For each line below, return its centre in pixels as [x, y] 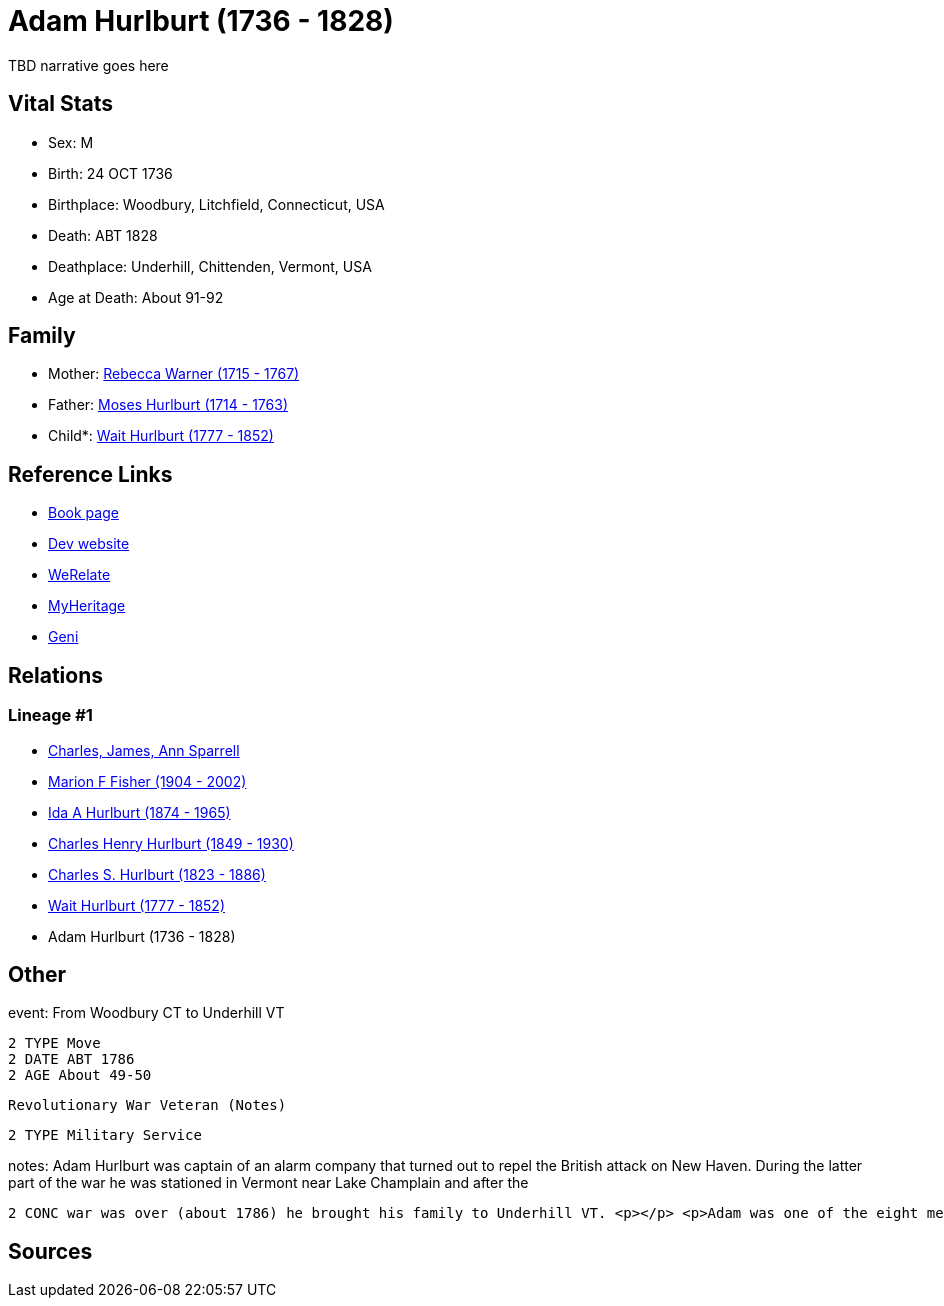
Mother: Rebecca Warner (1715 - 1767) [174, 374]
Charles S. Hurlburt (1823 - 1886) [157, 874]
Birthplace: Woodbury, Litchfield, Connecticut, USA [216, 204]
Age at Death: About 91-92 [136, 297]
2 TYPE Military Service [105, 1135]
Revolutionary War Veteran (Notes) [147, 1105]
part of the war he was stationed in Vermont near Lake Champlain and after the [268, 1183]
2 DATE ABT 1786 [71, 1059]
